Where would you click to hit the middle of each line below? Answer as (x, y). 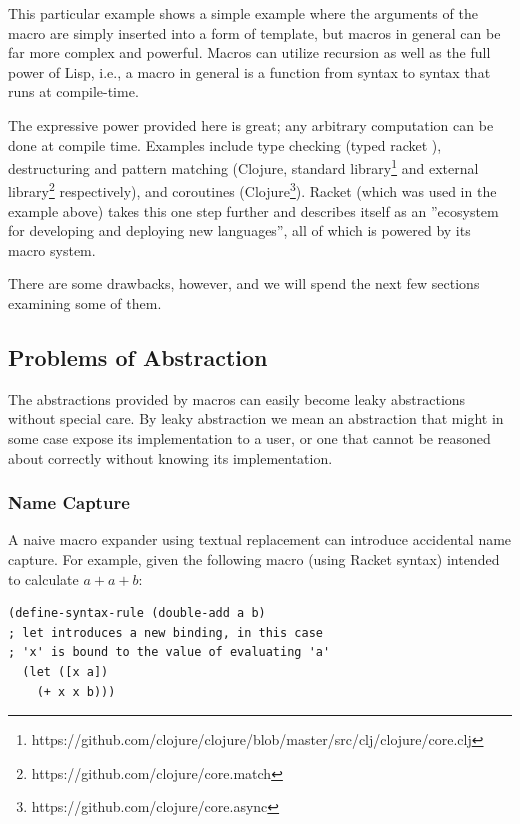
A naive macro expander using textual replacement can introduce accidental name (260, 539)
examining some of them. (85, 303)
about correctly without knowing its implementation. (170, 457)
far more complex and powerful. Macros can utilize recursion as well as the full (249, 52)
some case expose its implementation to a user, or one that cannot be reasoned (249, 438)
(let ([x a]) (65, 671)
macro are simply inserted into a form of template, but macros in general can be (254, 32)
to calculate (43, 578)
